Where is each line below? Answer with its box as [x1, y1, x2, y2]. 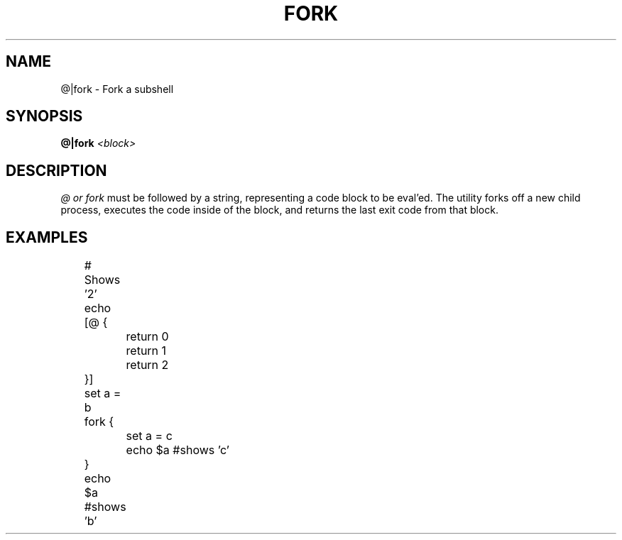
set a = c [126, 429, 173, 443]
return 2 [126, 358, 169, 373]
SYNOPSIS [6, 107, 83, 126]
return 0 [126, 329, 169, 344]
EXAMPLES [6, 228, 88, 246]
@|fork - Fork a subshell [60, 82, 174, 95]
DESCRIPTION [6, 161, 107, 180]
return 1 [126, 343, 167, 358]
